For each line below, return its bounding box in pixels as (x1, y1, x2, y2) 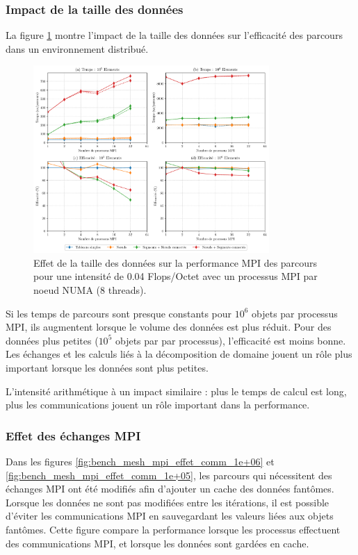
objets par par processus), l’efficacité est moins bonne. (115, 333, 346, 347)
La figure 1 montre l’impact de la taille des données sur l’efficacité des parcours (6, 28, 343, 42)
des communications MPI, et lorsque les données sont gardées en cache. (6, 536, 309, 550)
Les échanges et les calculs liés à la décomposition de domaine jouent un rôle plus (6, 347, 352, 361)
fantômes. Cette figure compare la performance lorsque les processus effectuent (6, 522, 341, 537)
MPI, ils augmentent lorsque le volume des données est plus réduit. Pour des (6, 320, 332, 334)
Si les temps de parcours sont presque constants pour (6, 306, 232, 320)
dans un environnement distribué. (6, 41, 149, 56)
